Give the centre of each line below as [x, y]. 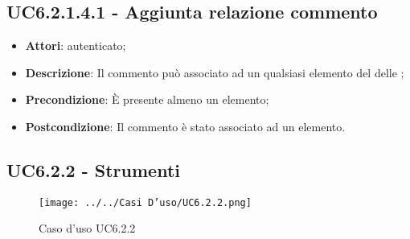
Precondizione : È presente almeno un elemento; [147, 99]
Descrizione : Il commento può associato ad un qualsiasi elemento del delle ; [215, 72]
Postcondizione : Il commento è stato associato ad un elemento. [185, 126]
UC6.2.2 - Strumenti [93, 169]
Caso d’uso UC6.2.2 [87, 228]
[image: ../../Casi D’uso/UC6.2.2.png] [145, 202]
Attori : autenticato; [76, 45]
